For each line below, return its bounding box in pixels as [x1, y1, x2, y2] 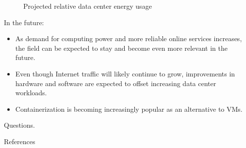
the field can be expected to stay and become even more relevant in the [15, 43, 228, 53]
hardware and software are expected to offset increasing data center [15, 78, 216, 88]
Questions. [4, 120, 35, 130]
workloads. [15, 88, 47, 98]
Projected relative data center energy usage [23, 1, 152, 11]
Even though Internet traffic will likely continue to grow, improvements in [15, 68, 235, 78]
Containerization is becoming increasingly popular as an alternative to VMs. [15, 104, 243, 114]
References [4, 136, 35, 146]
